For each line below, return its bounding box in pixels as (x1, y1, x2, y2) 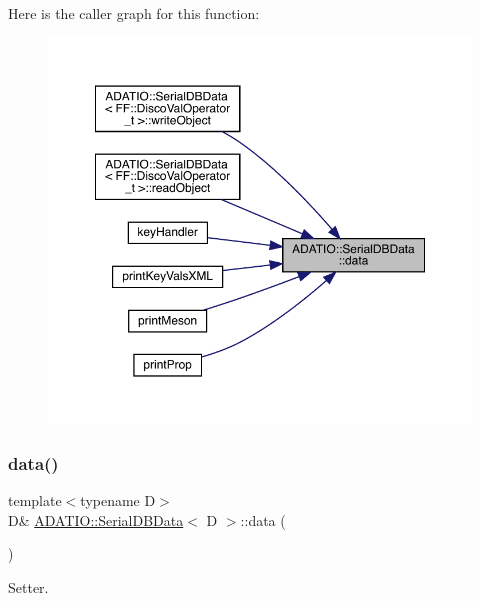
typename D (80, 490, 156, 511)
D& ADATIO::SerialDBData (8, 509, 184, 530)
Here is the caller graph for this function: (8, 3, 260, 23)
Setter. (8, 576, 49, 597)
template (8, 490, 62, 511)
